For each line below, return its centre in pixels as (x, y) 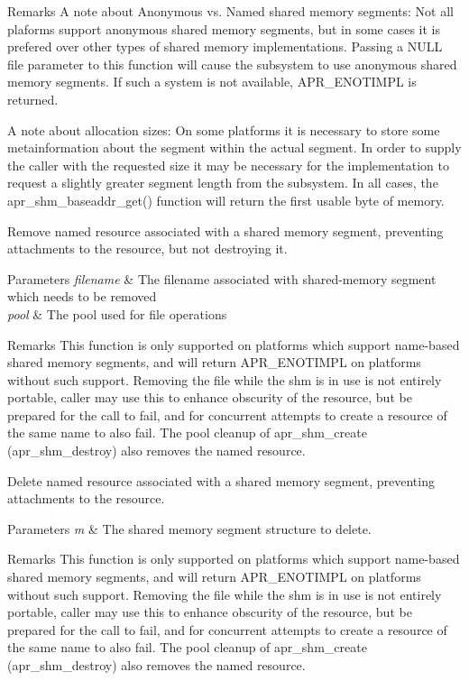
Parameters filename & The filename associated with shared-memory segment (222, 278)
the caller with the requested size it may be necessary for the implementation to (229, 165)
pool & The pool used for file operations (117, 313)
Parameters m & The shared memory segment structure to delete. (189, 528)
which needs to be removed (82, 296)
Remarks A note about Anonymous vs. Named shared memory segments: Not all (230, 11)
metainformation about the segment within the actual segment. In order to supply (234, 147)
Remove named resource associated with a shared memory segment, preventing (225, 230)
